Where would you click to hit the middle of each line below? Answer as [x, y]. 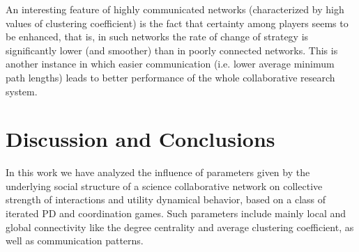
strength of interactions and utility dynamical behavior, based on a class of [166, 199]
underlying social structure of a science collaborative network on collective [164, 186]
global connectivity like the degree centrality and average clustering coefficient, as [180, 227]
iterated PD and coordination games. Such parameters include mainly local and [176, 213]
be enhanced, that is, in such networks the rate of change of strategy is [157, 37]
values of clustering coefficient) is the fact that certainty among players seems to [177, 23]
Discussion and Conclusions [140, 139]
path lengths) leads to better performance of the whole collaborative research [170, 77]
